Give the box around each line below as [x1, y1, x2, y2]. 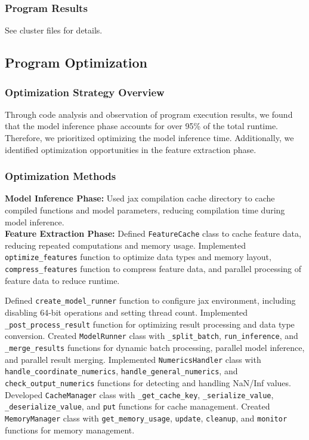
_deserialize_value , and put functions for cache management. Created [5, 400, 270, 412]
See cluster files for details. [5, 24, 103, 36]
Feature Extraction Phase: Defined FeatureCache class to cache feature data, [5, 227, 301, 240]
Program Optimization [5, 53, 147, 72]
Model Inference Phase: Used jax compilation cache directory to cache [5, 192, 275, 204]
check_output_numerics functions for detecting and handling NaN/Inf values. [5, 376, 291, 389]
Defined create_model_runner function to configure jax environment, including [5, 294, 296, 307]
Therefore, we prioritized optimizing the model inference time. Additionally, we [5, 132, 294, 143]
